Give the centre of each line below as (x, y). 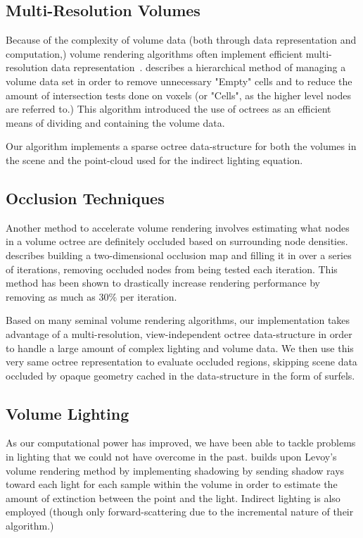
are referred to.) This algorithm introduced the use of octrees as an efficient (168, 109)
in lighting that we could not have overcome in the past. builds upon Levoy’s (171, 457)
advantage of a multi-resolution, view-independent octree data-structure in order (179, 333)
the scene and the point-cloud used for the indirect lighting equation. (154, 159)
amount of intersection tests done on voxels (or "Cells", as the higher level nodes (178, 95)
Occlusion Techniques (85, 198)
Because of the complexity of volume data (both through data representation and (181, 40)
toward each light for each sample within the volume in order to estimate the (172, 484)
